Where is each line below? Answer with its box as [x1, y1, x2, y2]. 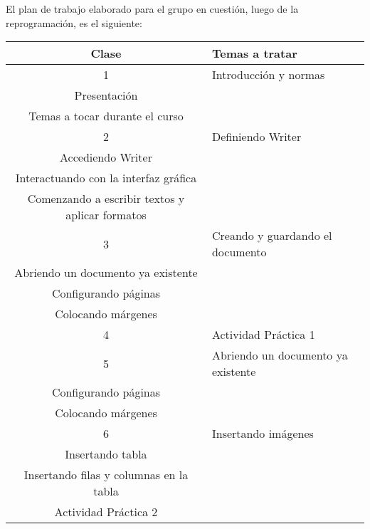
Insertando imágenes [211, 425, 314, 442]
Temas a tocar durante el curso [28, 108, 184, 125]
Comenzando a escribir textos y [27, 190, 185, 207]
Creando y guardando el [211, 227, 332, 244]
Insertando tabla [65, 446, 147, 463]
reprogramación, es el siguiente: [6, 15, 142, 30]
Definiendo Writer [211, 128, 302, 145]
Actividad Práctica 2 [54, 503, 158, 520]
